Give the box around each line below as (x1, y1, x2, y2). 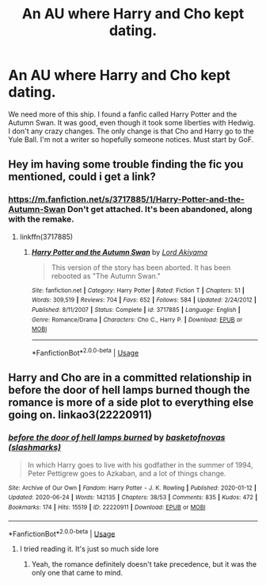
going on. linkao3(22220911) (8, 408, 153, 421)
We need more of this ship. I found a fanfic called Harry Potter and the (8, 109, 237, 119)
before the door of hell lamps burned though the (8, 383, 251, 397)
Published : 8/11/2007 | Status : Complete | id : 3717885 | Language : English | (31, 306, 241, 314)
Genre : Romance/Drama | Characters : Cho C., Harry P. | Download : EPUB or (31, 315, 243, 324)
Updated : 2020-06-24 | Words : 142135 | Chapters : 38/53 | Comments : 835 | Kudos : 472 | (8, 494, 258, 502)
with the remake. (8, 214, 75, 225)
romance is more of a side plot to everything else (8, 396, 254, 410)
